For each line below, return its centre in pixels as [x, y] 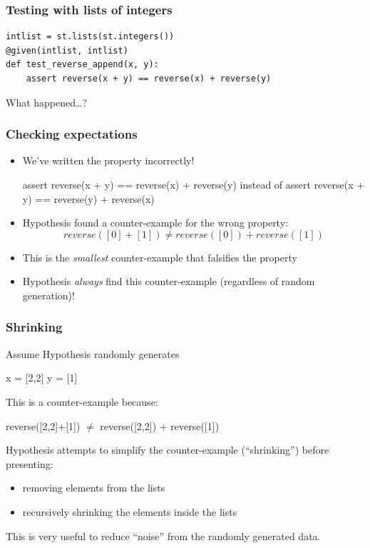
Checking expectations [72, 134]
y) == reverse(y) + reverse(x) [88, 198]
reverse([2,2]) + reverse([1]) [160, 425]
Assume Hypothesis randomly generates [93, 353]
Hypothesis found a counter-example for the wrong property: [155, 223]
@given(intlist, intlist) [67, 50]
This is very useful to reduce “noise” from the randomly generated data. [163, 535]
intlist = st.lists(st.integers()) [90, 37]
